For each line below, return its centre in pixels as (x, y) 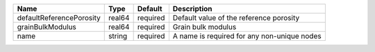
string (118, 36)
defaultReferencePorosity (59, 18)
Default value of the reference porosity (236, 18)
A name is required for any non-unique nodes (247, 36)
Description (192, 9)
